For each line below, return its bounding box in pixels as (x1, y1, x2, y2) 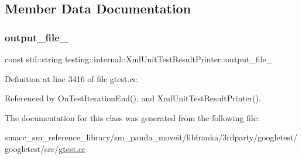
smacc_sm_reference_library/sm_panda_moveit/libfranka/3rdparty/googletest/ (5, 131, 298, 143)
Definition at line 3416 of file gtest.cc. (5, 72, 139, 84)
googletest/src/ (5, 142, 59, 154)
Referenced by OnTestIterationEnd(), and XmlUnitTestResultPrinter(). (5, 92, 261, 104)
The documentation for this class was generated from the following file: (5, 111, 259, 123)
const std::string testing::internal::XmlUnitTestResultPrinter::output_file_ (5, 53, 273, 65)
